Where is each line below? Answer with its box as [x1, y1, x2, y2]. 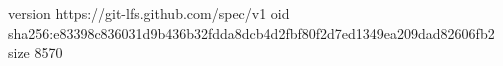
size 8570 [8, 42, 63, 63]
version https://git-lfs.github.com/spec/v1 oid [8, 3, 290, 23]
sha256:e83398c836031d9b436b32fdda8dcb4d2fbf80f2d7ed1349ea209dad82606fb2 [8, 22, 495, 43]
